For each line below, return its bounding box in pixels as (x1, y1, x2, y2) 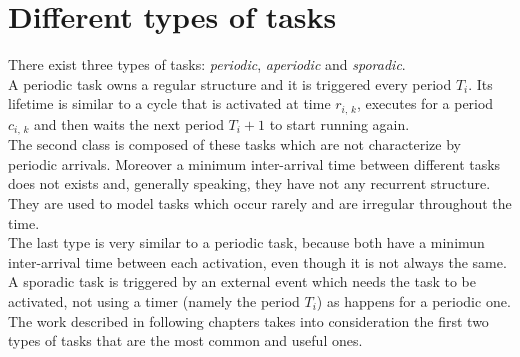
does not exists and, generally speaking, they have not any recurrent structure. (8, 173, 491, 194)
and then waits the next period (34, 113, 224, 134)
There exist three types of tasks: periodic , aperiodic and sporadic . (8, 54, 406, 75)
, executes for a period (356, 93, 494, 114)
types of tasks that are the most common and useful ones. (8, 330, 363, 351)
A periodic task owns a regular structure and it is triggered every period (8, 73, 452, 94)
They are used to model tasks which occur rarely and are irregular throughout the (8, 193, 512, 213)
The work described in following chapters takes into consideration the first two (8, 310, 489, 331)
